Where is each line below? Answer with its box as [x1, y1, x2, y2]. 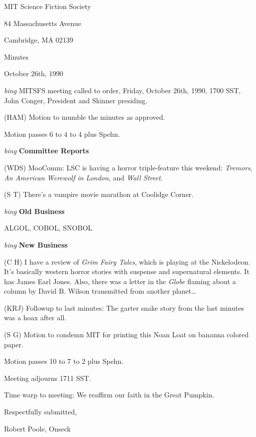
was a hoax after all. [4, 312, 67, 323]
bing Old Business [4, 205, 65, 216]
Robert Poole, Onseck [4, 423, 71, 433]
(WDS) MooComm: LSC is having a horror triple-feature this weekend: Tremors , [4, 162, 252, 172]
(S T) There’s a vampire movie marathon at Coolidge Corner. [4, 189, 194, 199]
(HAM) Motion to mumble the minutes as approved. [4, 112, 165, 122]
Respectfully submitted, [4, 406, 77, 417]
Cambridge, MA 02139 [4, 35, 74, 45]
